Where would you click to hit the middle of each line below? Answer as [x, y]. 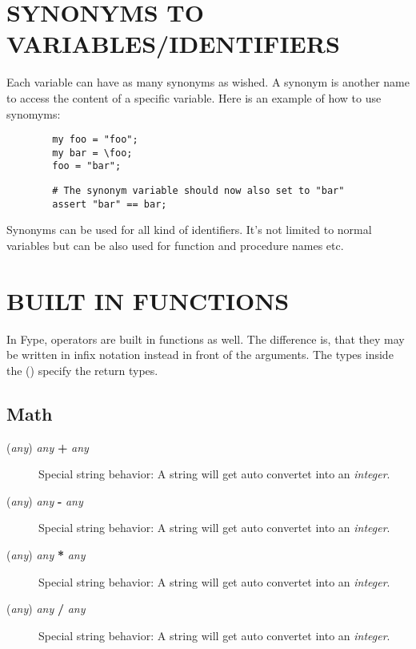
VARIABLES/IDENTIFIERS [173, 44]
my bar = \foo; [92, 153]
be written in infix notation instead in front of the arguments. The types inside [200, 355]
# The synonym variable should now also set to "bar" [198, 191]
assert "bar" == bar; [110, 204]
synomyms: [34, 113]
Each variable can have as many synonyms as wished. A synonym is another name [208, 82]
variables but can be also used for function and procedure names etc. [175, 245]
